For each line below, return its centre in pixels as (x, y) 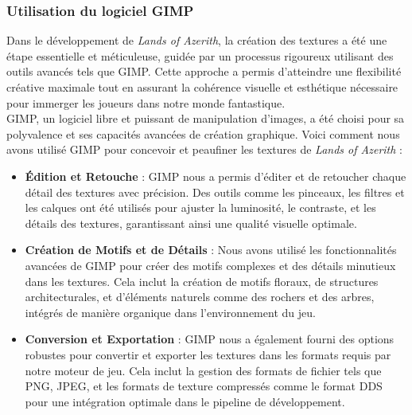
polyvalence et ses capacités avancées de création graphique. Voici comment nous (203, 133)
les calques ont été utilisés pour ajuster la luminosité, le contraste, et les (200, 207)
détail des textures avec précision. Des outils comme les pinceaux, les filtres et (215, 192)
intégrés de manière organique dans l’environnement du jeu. (170, 312)
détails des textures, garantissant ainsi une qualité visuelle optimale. (191, 223)
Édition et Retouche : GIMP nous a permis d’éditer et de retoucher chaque (216, 176)
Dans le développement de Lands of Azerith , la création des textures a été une (197, 40)
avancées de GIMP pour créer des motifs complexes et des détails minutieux (210, 265)
